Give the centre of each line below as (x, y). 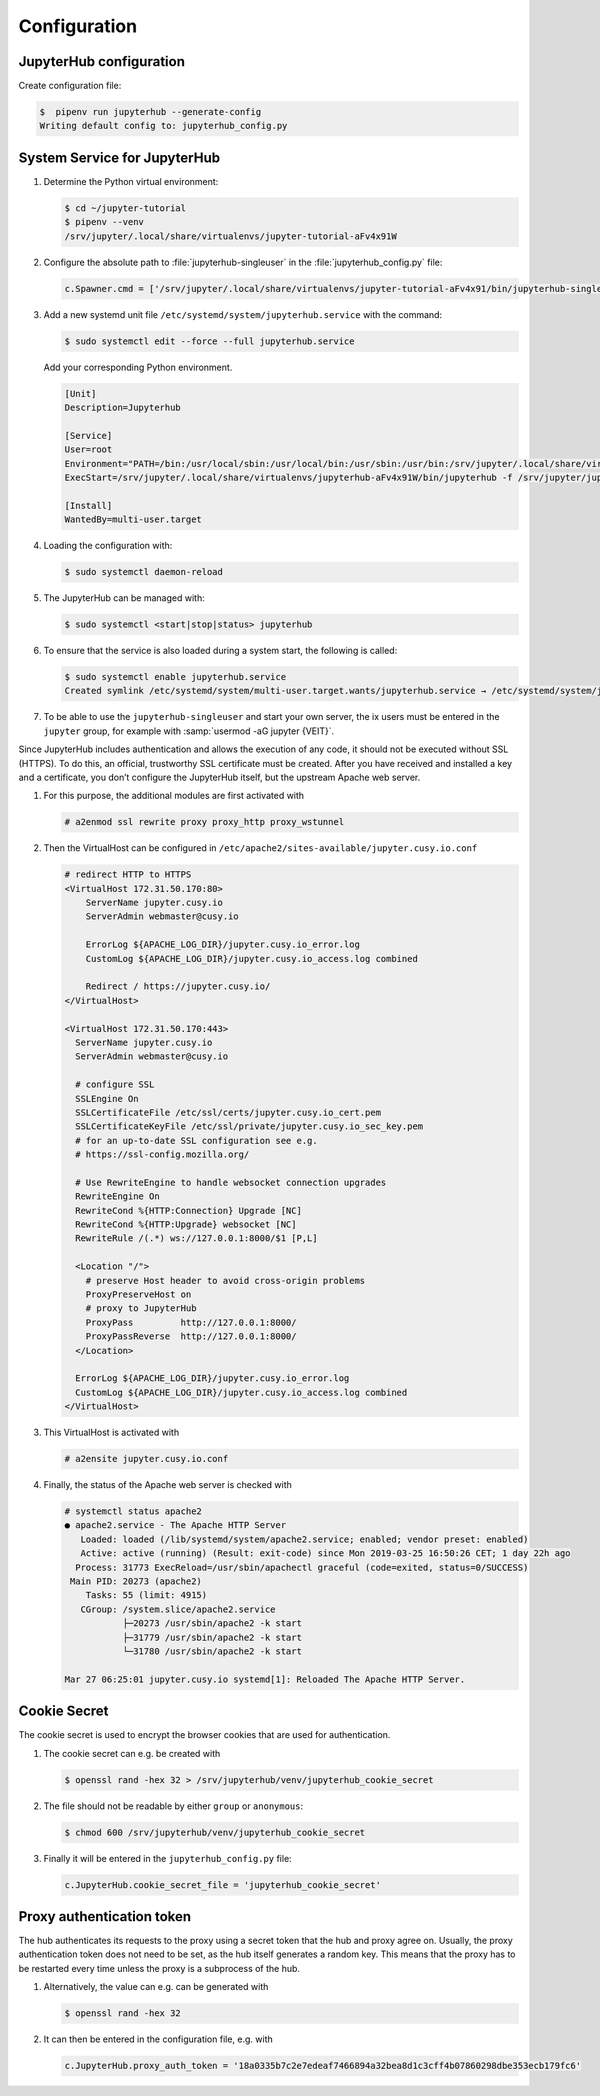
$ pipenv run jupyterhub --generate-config (150, 112)
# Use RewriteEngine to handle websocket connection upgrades (231, 1182)
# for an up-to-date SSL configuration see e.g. (197, 1140)
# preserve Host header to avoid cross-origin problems (225, 1280)
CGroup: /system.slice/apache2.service (178, 1609)
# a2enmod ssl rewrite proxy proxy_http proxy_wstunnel (204, 822)
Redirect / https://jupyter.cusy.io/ (178, 986)
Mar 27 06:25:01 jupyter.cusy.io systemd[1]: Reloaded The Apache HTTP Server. (265, 1679)
